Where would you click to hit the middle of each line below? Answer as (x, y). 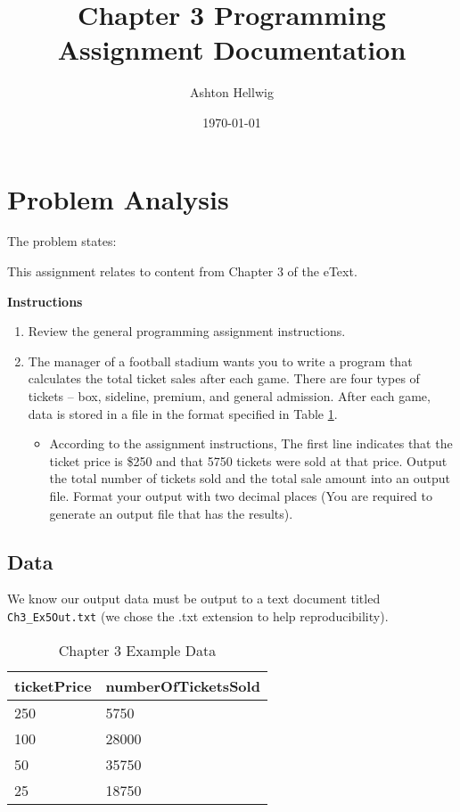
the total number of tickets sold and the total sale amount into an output (250, 478)
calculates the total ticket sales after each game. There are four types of (224, 378)
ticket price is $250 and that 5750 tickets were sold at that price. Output (248, 460)
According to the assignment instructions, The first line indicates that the (251, 443)
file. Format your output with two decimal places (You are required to (241, 495)
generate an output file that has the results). (171, 513)
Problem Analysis (118, 198)
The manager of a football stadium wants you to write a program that (220, 361)
